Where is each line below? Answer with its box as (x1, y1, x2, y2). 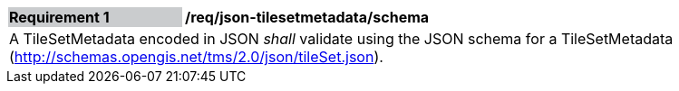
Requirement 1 (9, 8, 110, 26)
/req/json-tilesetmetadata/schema (185, 8, 430, 26)
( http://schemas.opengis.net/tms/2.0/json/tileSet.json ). (9, 48, 383, 66)
